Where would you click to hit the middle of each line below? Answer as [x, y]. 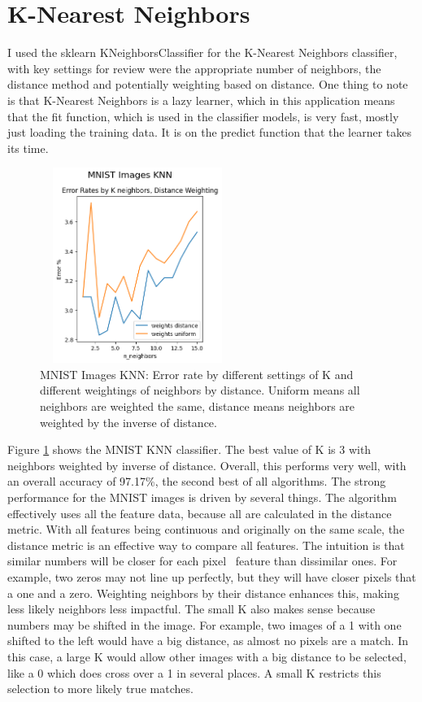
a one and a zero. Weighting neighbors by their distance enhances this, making [203, 593]
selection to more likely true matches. [100, 689]
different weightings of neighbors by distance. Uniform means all [200, 390]
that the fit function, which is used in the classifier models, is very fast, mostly [203, 116]
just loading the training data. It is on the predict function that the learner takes [210, 132]
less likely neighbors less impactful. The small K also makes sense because [191, 609]
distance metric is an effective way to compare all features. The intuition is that [206, 545]
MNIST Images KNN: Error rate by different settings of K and [197, 374]
